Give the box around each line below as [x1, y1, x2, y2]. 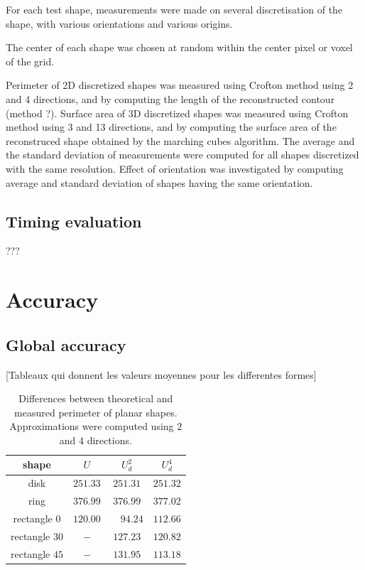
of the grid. [6, 53, 55, 68]
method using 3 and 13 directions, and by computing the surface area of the [6, 119, 337, 134]
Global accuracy [6, 333, 126, 355]
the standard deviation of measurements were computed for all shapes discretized [6, 147, 359, 162]
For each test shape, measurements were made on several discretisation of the [6, 2, 343, 16]
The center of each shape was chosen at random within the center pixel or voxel [6, 40, 353, 55]
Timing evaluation [6, 210, 142, 232]
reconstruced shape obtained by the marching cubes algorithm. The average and [6, 133, 355, 148]
